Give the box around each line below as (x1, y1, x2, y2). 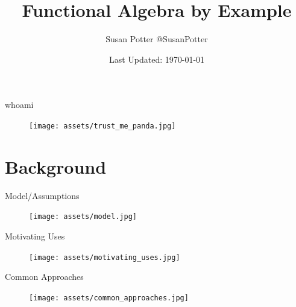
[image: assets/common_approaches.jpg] (29, 293, 189, 302)
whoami (5, 98, 34, 111)
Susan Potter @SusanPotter (105, 33, 208, 45)
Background (5, 154, 107, 179)
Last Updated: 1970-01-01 (109, 52, 205, 65)
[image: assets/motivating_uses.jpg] (29, 253, 180, 262)
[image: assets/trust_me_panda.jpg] (29, 121, 176, 130)
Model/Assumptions (5, 189, 80, 201)
